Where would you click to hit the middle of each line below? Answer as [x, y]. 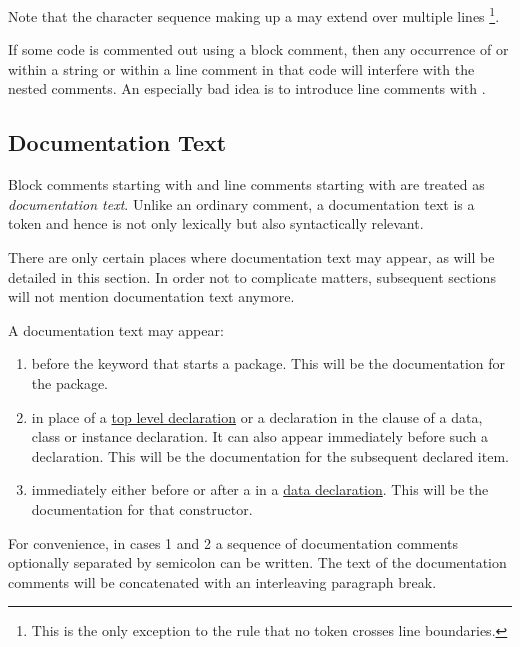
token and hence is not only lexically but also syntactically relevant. [216, 223]
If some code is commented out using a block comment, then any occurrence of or [258, 49]
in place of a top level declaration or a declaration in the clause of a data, [257, 416]
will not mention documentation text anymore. [151, 296]
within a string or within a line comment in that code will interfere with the [241, 68]
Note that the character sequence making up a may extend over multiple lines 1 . [254, 14]
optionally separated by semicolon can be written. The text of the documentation [257, 562]
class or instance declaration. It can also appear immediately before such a [260, 436]
